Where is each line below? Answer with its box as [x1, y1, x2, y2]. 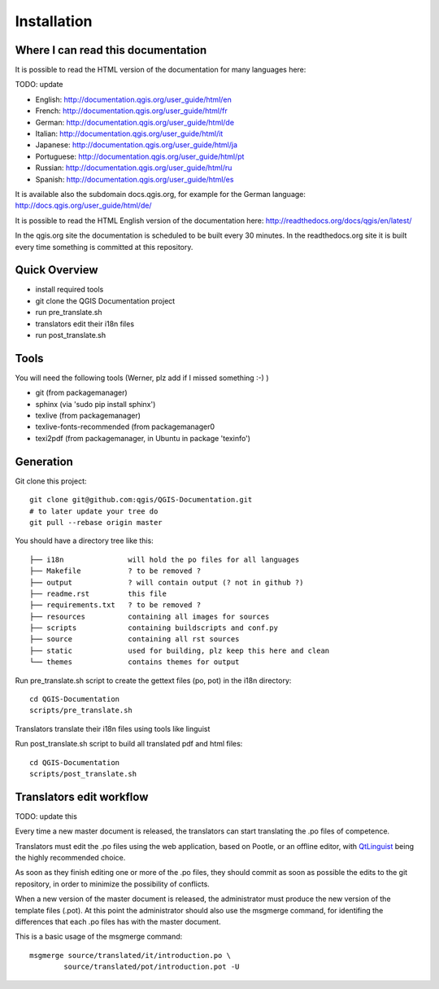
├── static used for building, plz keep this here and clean [29, 645, 330, 655]
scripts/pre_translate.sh [29, 706, 133, 715]
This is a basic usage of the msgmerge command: [15, 932, 183, 942]
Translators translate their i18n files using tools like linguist [15, 724, 211, 733]
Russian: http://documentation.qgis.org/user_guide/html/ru [35, 163, 233, 173]
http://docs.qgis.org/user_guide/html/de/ [15, 200, 152, 211]
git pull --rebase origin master [29, 518, 163, 527]
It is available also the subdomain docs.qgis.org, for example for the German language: [15, 189, 306, 199]
